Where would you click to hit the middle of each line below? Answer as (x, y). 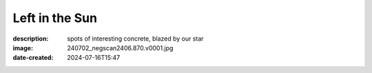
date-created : (33, 58)
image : (23, 48)
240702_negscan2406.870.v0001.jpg (120, 48)
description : (31, 39)
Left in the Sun (55, 18)
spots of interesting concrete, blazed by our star (135, 39)
